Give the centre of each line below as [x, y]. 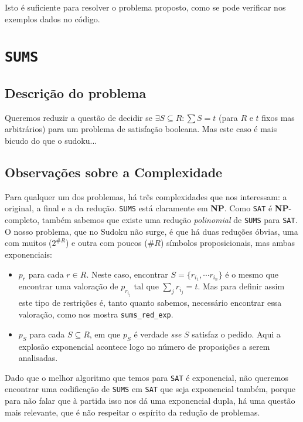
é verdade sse [158, 334]
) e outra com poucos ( [106, 243]
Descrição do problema [76, 93]
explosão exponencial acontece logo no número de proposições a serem [144, 346]
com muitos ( [28, 243]
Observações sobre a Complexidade [114, 172]
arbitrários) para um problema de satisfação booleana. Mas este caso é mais [141, 129]
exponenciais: [28, 254]
